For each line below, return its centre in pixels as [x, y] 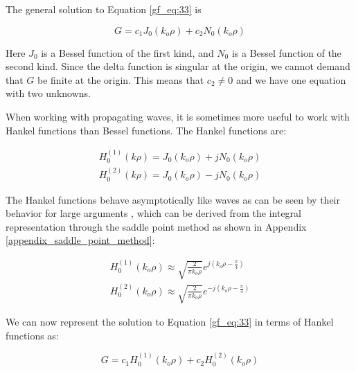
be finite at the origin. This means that [121, 79]
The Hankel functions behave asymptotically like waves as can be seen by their [173, 199]
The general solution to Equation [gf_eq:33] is [104, 9]
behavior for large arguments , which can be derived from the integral [153, 213]
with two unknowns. [48, 93]
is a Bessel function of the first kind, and [127, 52]
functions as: [32, 335]
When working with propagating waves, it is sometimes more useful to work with [178, 116]
